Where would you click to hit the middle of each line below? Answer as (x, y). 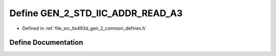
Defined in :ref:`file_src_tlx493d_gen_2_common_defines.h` (84, 28)
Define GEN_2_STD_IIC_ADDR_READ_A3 (96, 13)
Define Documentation (46, 43)
